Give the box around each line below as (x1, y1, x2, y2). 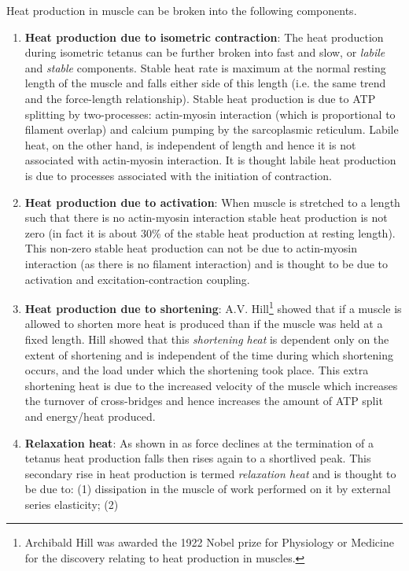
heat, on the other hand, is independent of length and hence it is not (24, 136, 356, 153)
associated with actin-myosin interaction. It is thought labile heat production (24, 152, 396, 168)
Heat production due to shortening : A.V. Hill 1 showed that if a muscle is (24, 298, 402, 316)
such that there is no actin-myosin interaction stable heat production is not (24, 209, 388, 226)
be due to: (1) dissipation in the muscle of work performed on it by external (24, 481, 391, 497)
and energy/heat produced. (24, 407, 156, 424)
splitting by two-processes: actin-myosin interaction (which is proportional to (24, 105, 396, 122)
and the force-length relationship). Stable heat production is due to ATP (24, 90, 376, 106)
